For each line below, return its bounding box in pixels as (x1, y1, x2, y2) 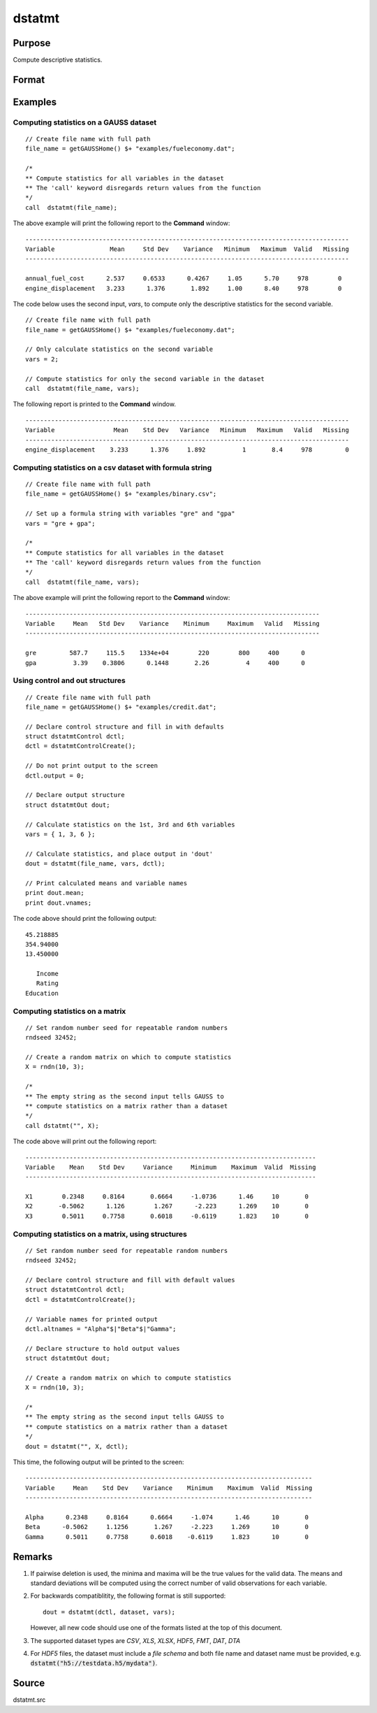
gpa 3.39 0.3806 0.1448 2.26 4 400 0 (25, 659, 305, 667)
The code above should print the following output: (13, 915, 157, 923)
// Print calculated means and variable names (25, 879, 188, 887)
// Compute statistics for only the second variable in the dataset (25, 375, 265, 382)
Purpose (13, 37, 51, 49)
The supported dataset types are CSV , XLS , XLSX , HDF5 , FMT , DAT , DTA (30, 1636, 241, 1644)
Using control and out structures (13, 675, 126, 685)
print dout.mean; (25, 889, 84, 897)
